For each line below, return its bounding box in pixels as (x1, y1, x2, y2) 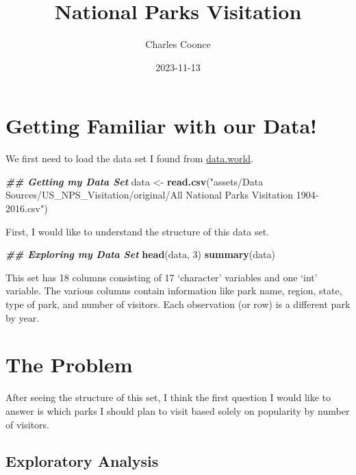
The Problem (5, 350, 133, 378)
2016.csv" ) (5, 201, 48, 216)
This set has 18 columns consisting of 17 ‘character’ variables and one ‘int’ (5, 270, 318, 284)
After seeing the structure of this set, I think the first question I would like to (5, 390, 331, 405)
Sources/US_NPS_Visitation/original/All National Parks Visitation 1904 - (5, 188, 319, 202)
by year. (5, 310, 40, 324)
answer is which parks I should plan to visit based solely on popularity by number (5, 403, 350, 418)
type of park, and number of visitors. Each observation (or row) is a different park (5, 297, 351, 311)
